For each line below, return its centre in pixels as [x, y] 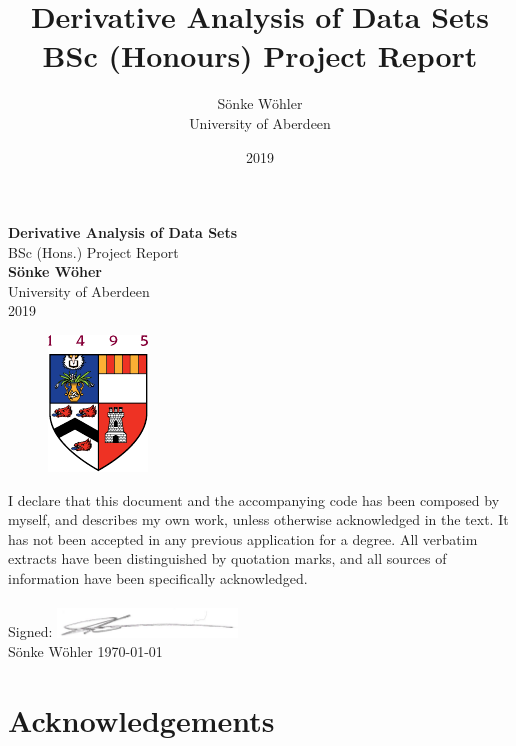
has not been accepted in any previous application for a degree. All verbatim [243, 538]
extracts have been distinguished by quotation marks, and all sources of [227, 558]
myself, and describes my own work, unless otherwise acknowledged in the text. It [258, 519]
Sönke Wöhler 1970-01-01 [85, 651]
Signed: [30, 631]
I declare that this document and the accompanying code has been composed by [254, 499]
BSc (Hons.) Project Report [93, 251]
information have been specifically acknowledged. [158, 578]
